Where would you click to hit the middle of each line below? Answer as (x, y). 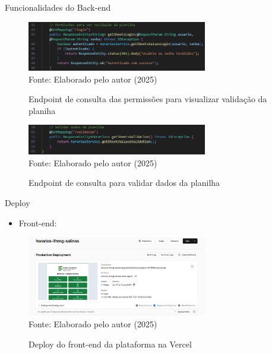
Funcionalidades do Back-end (58, 7)
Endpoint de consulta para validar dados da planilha (124, 183)
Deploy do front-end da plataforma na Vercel (110, 344)
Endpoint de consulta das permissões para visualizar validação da (148, 99)
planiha (42, 110)
